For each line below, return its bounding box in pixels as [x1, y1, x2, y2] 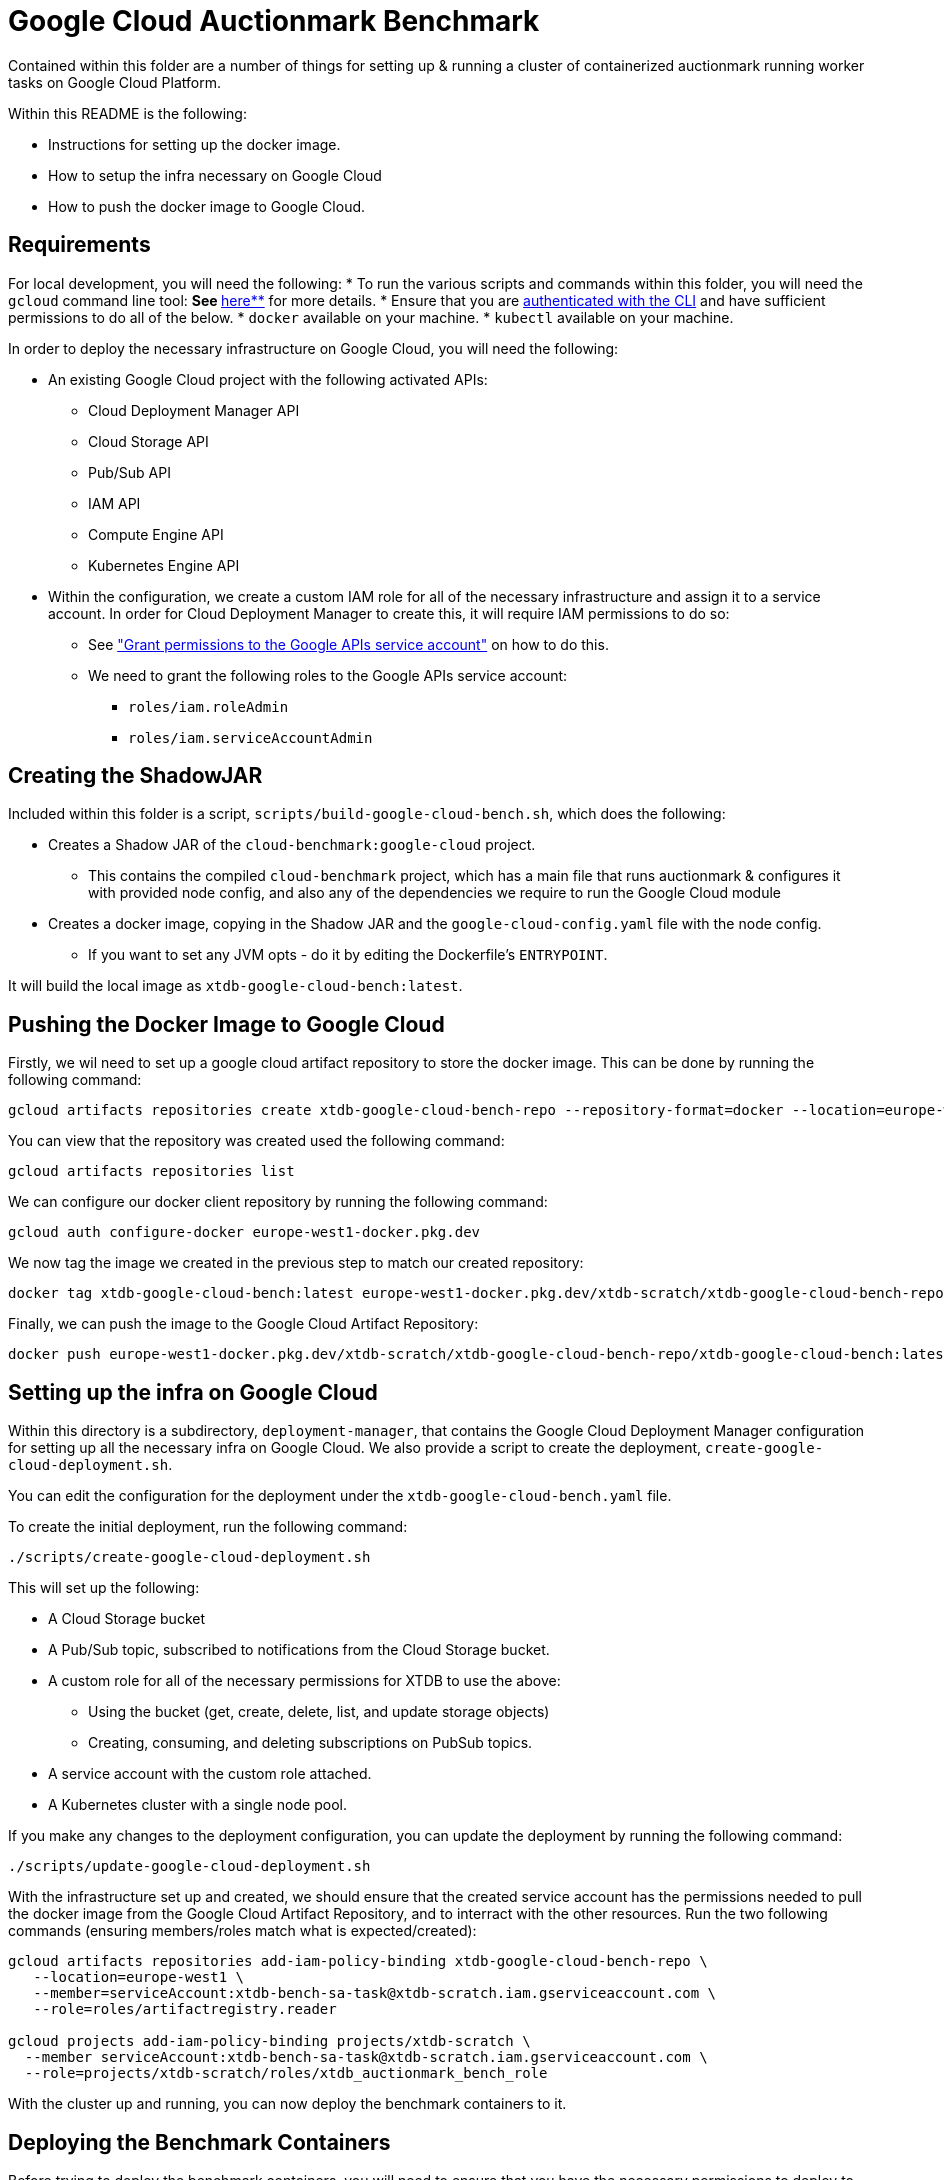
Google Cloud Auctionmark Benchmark [8, 4, 540, 38]
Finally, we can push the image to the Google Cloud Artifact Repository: [8, 1315, 479, 1333]
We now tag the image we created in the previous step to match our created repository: [8, 1254, 584, 1272]
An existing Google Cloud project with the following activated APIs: [48, 370, 488, 388]
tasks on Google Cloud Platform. [8, 73, 222, 91]
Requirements [8, 232, 151, 258]
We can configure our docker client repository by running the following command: [8, 1193, 548, 1211]
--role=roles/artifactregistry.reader [33, 2001, 337, 2018]
